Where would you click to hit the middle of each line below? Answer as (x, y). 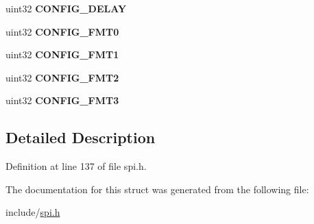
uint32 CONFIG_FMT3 (62, 100)
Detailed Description (81, 137)
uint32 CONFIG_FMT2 (62, 77)
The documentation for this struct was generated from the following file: (157, 189)
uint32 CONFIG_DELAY (66, 8)
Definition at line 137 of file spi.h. (76, 166)
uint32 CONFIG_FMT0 (62, 31)
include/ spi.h (33, 212)
